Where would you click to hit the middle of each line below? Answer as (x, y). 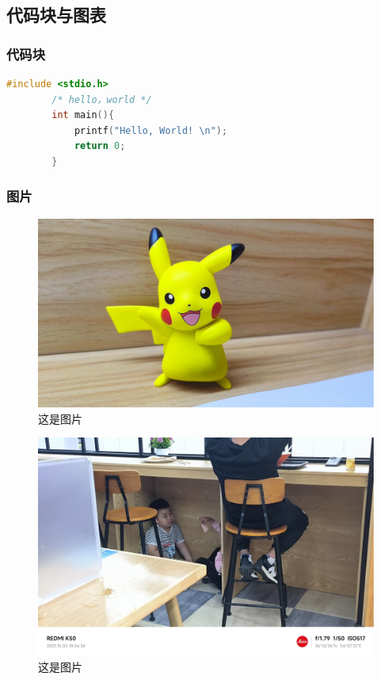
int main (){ (83, 115)
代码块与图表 (56, 15)
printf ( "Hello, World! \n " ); (151, 130)
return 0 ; (100, 146)
